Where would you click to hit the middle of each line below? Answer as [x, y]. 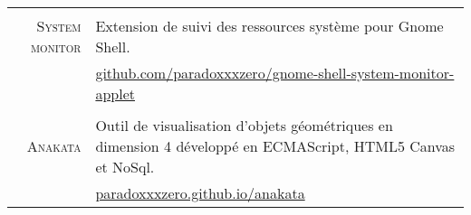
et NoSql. [125, 167]
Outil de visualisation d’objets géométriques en [244, 125]
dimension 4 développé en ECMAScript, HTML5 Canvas [275, 146]
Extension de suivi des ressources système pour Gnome [269, 26]
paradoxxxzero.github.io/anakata [200, 193]
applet [115, 93]
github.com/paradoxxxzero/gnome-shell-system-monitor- [275, 73]
